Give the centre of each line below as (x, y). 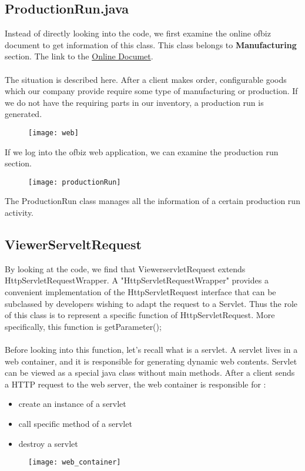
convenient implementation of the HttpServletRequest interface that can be (140, 292)
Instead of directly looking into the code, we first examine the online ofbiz (138, 33)
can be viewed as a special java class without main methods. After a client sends (150, 373)
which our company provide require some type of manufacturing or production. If (151, 91)
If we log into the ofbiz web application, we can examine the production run (142, 151)
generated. (24, 114)
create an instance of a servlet (72, 404)
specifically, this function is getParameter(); (83, 326)
